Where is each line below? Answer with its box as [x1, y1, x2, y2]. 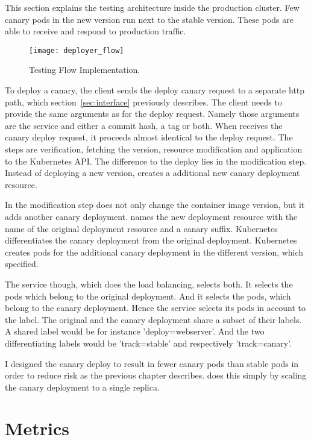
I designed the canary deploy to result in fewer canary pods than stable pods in [5, 357, 299, 369]
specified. [5, 257, 39, 270]
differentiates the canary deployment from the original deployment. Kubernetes [5, 234, 297, 247]
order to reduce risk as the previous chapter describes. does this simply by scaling [5, 369, 307, 382]
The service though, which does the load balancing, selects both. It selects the [5, 277, 293, 290]
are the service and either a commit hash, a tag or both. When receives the [5, 119, 283, 131]
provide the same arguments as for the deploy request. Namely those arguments [5, 107, 300, 120]
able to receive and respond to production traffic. [5, 25, 186, 37]
